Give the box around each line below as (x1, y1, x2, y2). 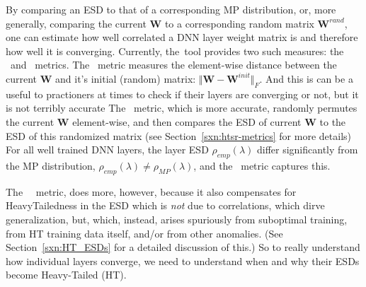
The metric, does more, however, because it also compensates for (6, 184, 297, 199)
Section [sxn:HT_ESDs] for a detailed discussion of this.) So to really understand (6, 240, 360, 254)
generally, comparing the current (6, 16, 147, 30)
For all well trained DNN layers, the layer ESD (6, 142, 209, 157)
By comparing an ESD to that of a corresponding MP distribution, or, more (6, 2, 336, 16)
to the (319, 114, 346, 129)
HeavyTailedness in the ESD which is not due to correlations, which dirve (6, 198, 325, 213)
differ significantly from (256, 142, 358, 157)
